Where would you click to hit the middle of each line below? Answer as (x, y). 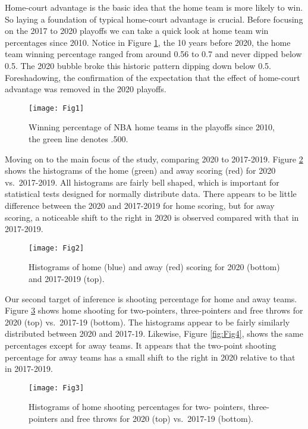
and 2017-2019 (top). (67, 278)
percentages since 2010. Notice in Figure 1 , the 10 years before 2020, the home (148, 42)
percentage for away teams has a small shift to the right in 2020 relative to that (150, 357)
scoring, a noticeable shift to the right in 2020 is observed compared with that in (152, 217)
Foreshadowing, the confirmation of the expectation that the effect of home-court (153, 77)
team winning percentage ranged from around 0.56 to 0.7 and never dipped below (153, 54)
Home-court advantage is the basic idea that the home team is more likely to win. (154, 7)
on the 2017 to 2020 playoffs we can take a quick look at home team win (137, 31)
